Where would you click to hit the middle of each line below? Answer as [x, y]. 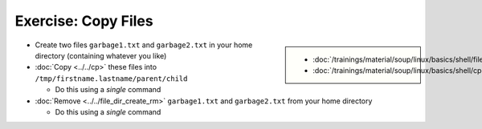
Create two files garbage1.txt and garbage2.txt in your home [144, 45]
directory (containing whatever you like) [101, 55]
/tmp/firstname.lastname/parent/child [111, 79]
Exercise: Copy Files [84, 21]
